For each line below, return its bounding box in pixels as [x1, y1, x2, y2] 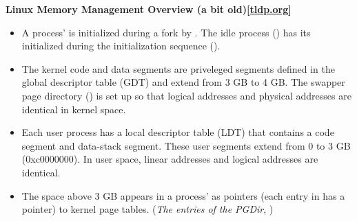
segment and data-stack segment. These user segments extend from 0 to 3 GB [21, 138, 351, 152]
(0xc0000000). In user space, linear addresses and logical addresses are [21, 152, 318, 166]
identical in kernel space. [21, 102, 126, 116]
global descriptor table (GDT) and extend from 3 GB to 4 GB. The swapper [21, 75, 345, 89]
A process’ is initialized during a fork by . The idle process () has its [21, 25, 311, 39]
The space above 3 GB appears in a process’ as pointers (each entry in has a [21, 188, 345, 202]
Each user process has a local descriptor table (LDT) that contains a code [21, 125, 334, 139]
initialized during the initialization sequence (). [21, 38, 221, 53]
